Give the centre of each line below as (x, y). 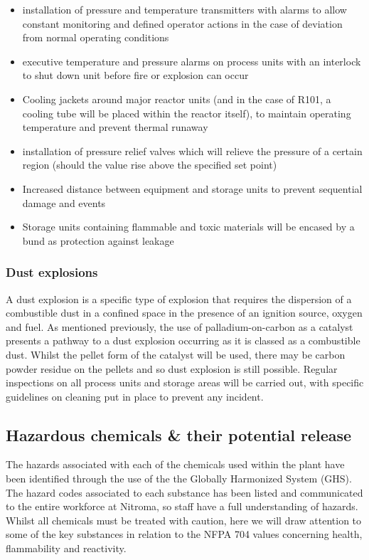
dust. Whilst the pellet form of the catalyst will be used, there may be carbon (176, 354)
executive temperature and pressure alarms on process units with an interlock (192, 61)
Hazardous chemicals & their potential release (179, 434)
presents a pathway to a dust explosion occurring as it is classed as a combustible (183, 340)
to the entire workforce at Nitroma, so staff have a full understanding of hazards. (182, 506)
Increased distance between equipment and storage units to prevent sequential (192, 188)
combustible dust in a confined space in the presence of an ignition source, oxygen (184, 313)
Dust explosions (52, 272)
